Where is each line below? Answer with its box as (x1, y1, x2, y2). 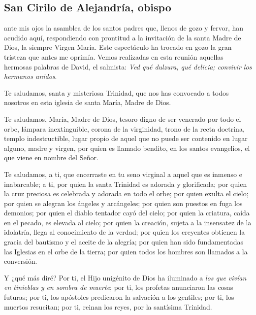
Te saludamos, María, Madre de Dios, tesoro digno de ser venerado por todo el (4, 113, 241, 124)
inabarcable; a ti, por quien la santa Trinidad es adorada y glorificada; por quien (4, 178, 247, 189)
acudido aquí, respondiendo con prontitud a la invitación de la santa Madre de (4, 32, 241, 42)
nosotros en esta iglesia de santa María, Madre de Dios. (4, 97, 171, 107)
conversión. (4, 256, 37, 266)
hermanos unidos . (4, 71, 57, 81)
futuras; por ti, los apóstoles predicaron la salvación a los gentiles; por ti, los (4, 292, 234, 302)
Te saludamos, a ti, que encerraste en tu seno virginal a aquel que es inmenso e (4, 169, 242, 179)
